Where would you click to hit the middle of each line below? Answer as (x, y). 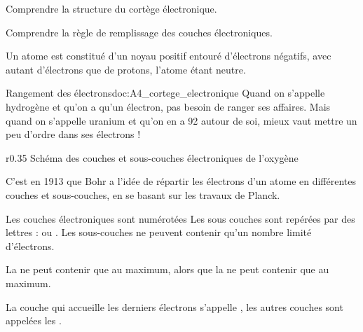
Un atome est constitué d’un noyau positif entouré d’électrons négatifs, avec (169, 56)
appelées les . (34, 320)
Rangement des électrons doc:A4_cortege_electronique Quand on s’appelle (165, 93)
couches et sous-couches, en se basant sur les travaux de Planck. (143, 194)
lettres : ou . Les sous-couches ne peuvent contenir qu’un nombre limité (159, 232)
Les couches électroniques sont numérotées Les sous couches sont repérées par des (180, 218)
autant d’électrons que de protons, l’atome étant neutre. (126, 69)
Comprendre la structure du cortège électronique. (111, 8)
